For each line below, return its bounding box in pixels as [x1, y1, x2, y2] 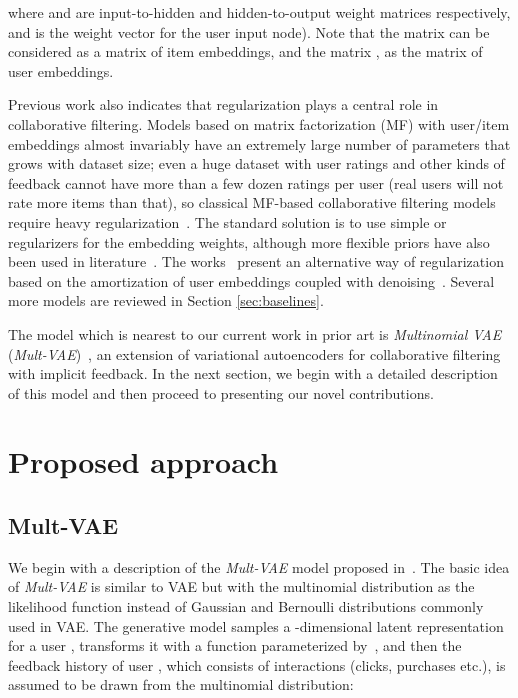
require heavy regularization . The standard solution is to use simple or [8, 211, 447, 232]
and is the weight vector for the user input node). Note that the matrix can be [8, 21, 490, 42]
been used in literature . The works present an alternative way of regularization [8, 251, 504, 272]
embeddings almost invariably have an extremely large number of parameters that [8, 133, 511, 154]
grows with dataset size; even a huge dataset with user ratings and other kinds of [8, 153, 505, 174]
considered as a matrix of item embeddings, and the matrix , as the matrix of [8, 41, 483, 62]
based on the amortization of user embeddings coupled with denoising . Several [8, 270, 495, 291]
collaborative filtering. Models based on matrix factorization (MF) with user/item [8, 113, 510, 134]
